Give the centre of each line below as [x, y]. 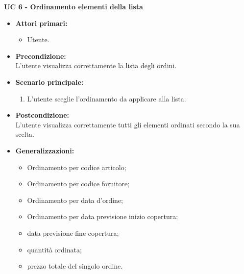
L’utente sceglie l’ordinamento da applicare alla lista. [107, 98]
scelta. [25, 134]
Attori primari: [41, 23]
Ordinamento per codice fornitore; [78, 184]
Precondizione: [41, 56]
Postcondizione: [42, 115]
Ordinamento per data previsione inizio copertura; [103, 216]
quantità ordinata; [54, 249]
